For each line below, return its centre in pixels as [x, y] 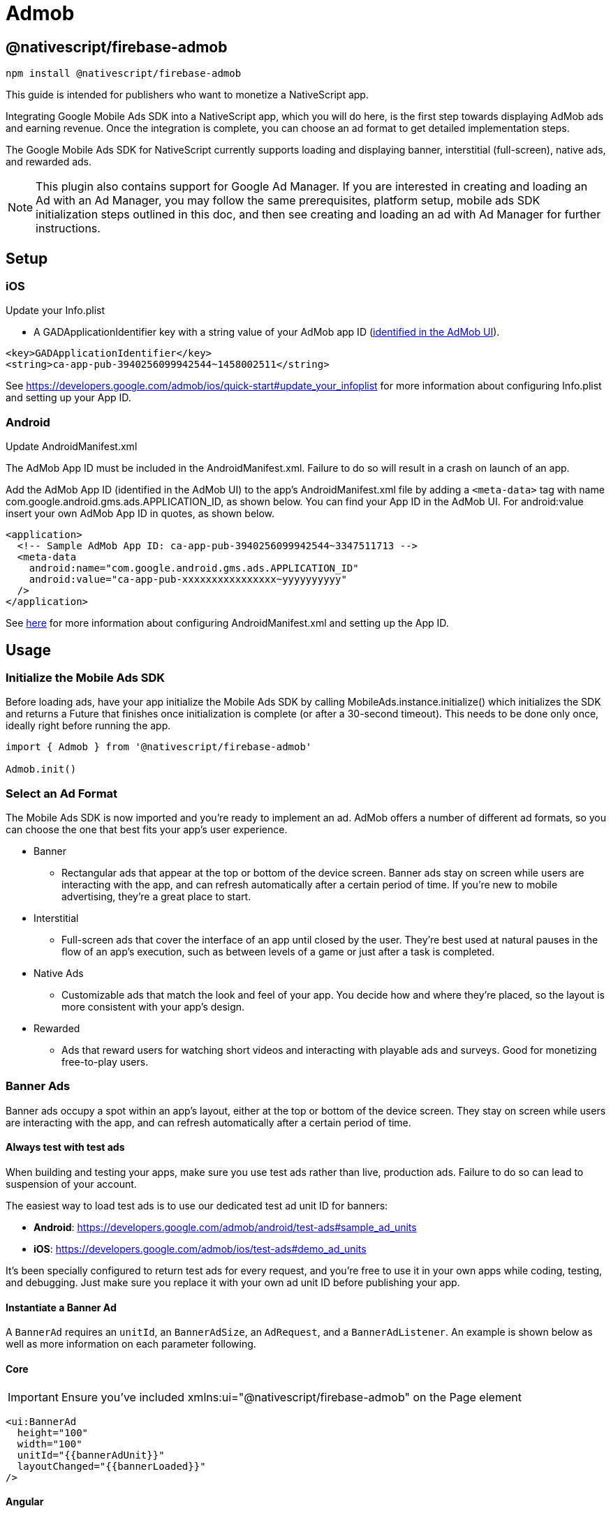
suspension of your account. [71, 1184]
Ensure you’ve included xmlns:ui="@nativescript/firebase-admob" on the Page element [291, 1397]
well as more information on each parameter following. [131, 1344]
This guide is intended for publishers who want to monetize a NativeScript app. [187, 95]
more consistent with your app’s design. [153, 1007]
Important [33, 1397]
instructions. [68, 229]
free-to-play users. [105, 1062]
